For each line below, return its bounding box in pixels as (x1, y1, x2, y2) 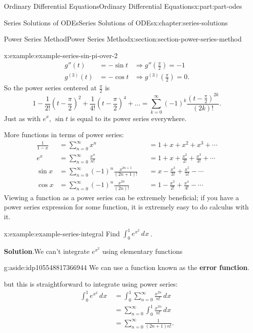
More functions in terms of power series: (4, 129, 124, 140)
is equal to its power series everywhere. (70, 113, 187, 123)
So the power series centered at (4, 83, 97, 93)
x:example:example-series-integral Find (4, 228, 120, 238)
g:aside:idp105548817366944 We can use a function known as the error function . (4, 262, 250, 272)
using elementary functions (102, 246, 183, 256)
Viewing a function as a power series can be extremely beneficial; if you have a (4, 192, 239, 202)
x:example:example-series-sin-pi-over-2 (4, 50, 118, 60)
